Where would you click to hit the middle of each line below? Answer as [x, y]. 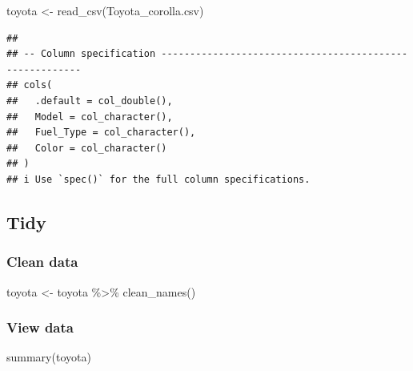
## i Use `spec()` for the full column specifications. [158, 179]
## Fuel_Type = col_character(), [101, 133]
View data [40, 327]
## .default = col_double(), [90, 101]
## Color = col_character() [87, 148]
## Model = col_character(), [90, 117]
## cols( [30, 85]
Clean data [42, 262]
